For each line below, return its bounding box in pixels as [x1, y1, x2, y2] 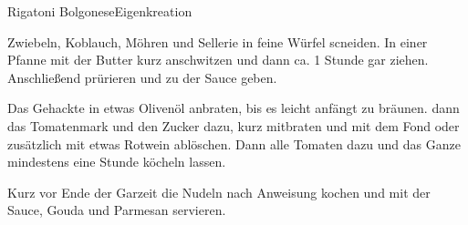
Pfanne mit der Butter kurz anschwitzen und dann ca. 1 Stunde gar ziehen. [7, 50, 429, 69]
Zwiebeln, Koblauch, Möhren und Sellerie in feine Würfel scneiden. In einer [7, 32, 428, 51]
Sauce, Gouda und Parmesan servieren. [7, 200, 226, 220]
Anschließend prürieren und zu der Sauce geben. [7, 67, 277, 87]
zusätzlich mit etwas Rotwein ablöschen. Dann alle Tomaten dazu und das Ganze [7, 134, 461, 153]
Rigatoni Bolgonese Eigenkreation [7, 2, 192, 20]
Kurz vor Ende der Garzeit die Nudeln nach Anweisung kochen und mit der [7, 182, 431, 201]
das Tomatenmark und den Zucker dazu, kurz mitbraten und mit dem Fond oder [7, 116, 460, 135]
